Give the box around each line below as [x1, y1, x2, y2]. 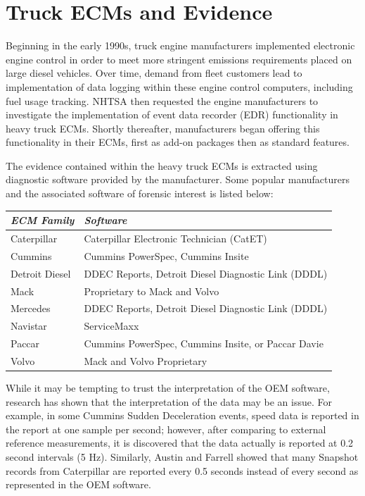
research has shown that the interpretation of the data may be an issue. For [6, 394, 332, 409]
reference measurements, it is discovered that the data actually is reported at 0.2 [6, 435, 354, 450]
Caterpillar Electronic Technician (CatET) [84, 231, 267, 245]
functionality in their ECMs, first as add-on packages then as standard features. [6, 135, 350, 149]
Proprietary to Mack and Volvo [84, 283, 219, 298]
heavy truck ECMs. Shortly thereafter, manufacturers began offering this [6, 120, 320, 135]
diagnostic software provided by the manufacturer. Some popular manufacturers [6, 172, 350, 187]
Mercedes [11, 301, 51, 316]
